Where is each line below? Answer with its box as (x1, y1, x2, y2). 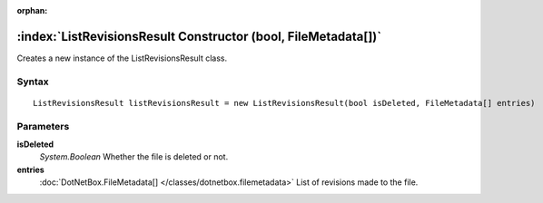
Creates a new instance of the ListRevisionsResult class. (16, 53, 228, 63)
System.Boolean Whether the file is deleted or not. (39, 151, 229, 162)
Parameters (16, 120, 70, 132)
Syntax (16, 75, 49, 88)
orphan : (16, 5, 48, 15)
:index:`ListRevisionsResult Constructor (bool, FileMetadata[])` (16, 28, 381, 44)
